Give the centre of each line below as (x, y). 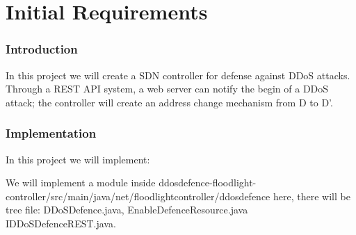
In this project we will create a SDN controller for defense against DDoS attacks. (178, 75)
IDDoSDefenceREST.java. (61, 223)
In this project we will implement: (78, 159)
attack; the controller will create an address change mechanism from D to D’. (169, 102)
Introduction (42, 49)
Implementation (51, 133)
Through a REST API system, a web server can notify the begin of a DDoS (167, 89)
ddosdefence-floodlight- (208, 183)
